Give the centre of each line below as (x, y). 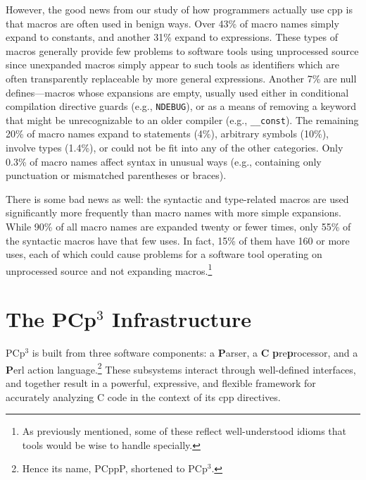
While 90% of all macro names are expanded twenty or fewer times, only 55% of (178, 227)
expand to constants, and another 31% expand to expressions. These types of (172, 37)
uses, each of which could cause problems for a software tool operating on (164, 254)
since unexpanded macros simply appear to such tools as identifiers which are (172, 64)
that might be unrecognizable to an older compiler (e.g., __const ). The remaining (182, 119)
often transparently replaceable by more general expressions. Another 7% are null (181, 78)
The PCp (51, 319)
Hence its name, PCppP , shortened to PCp (115, 468)
